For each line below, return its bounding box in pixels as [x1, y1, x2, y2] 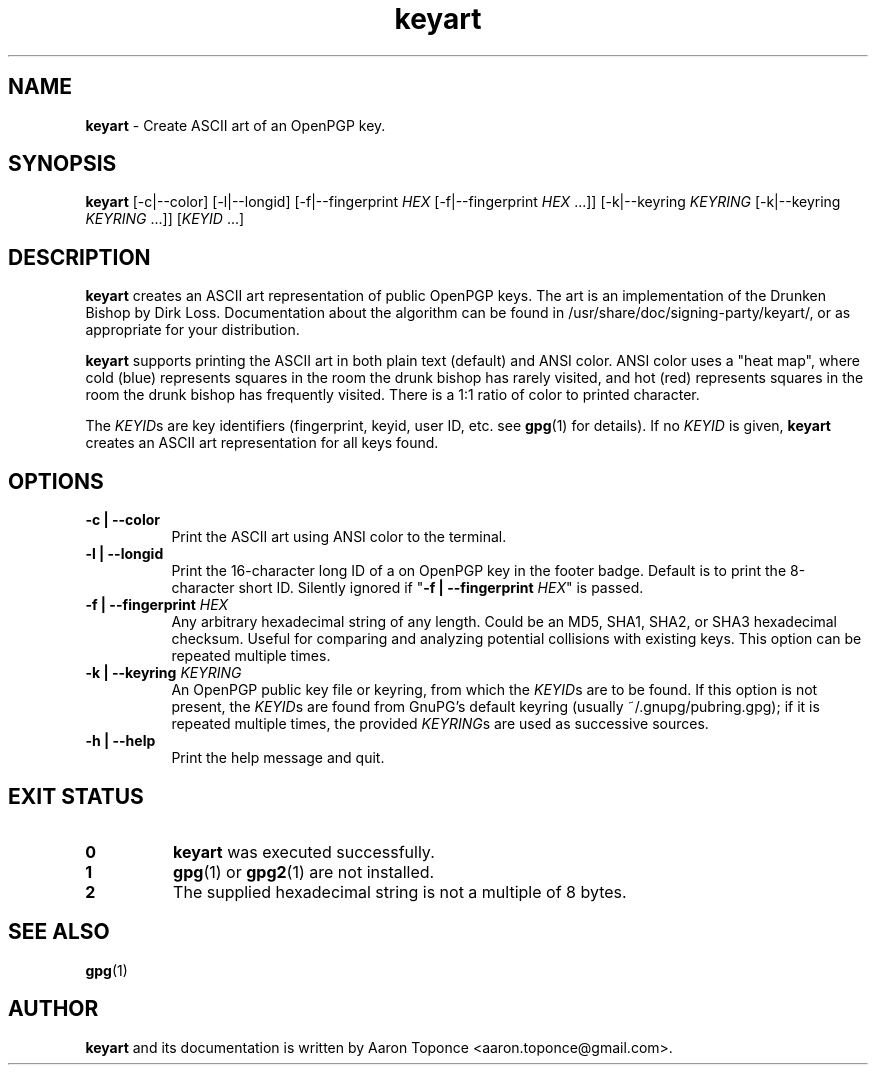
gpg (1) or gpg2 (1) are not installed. [173, 861, 435, 882]
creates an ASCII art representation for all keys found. [85, 434, 439, 452]
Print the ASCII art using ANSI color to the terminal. [171, 528, 507, 546]
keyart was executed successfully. [173, 841, 435, 862]
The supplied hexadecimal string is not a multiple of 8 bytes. [173, 881, 627, 902]
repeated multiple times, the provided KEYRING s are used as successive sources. [171, 715, 709, 733]
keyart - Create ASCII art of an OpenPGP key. [85, 116, 386, 134]
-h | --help [85, 732, 156, 750]
